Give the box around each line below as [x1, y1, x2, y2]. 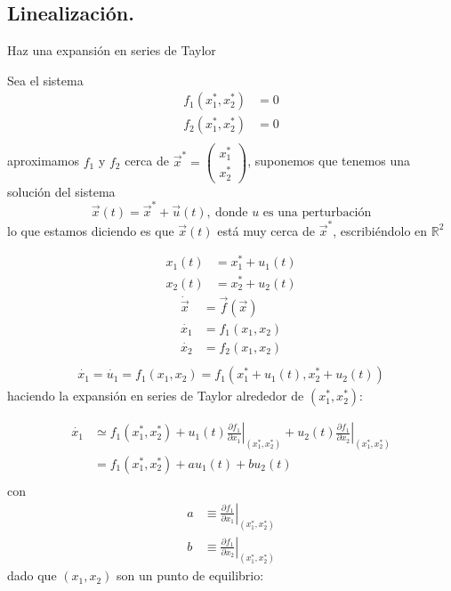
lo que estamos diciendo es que [7, 221, 174, 239]
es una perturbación [262, 206, 372, 219]
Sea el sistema [7, 70, 84, 89]
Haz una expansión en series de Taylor [7, 41, 216, 60]
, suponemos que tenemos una [247, 151, 411, 170]
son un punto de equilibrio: [117, 566, 264, 585]
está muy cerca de [217, 221, 316, 239]
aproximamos [7, 151, 80, 170]
